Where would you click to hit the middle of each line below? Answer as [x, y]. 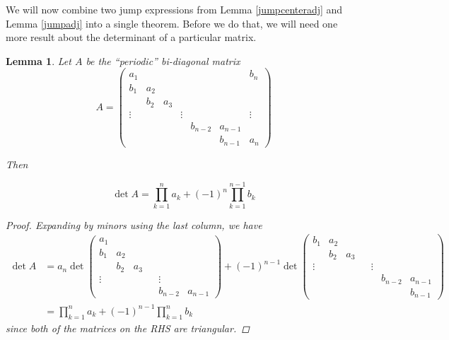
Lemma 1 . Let [39, 60]
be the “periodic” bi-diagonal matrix [163, 60]
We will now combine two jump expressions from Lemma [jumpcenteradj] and [174, 9]
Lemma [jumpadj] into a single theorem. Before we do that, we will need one [172, 23]
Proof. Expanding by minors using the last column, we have [134, 224]
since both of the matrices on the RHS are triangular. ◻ [128, 328]
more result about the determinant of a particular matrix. [131, 37]
